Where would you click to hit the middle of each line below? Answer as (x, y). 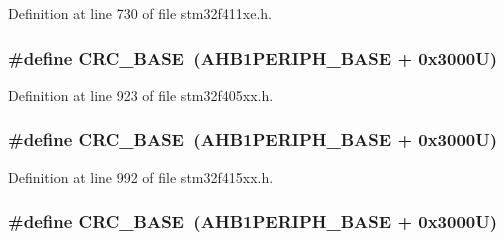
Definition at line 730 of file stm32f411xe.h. (140, 13)
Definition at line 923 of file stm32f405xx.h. (141, 94)
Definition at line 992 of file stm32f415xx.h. (141, 176)
